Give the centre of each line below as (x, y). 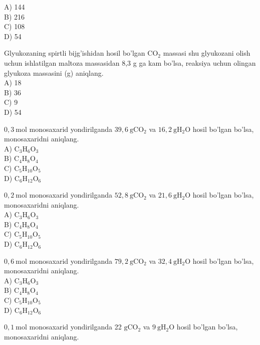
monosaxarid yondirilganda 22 (75, 327)
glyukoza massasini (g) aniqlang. (54, 72)
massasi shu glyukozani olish (207, 53)
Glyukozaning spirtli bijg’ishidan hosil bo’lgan (75, 53)
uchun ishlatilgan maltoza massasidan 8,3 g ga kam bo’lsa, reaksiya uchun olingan (130, 62)
